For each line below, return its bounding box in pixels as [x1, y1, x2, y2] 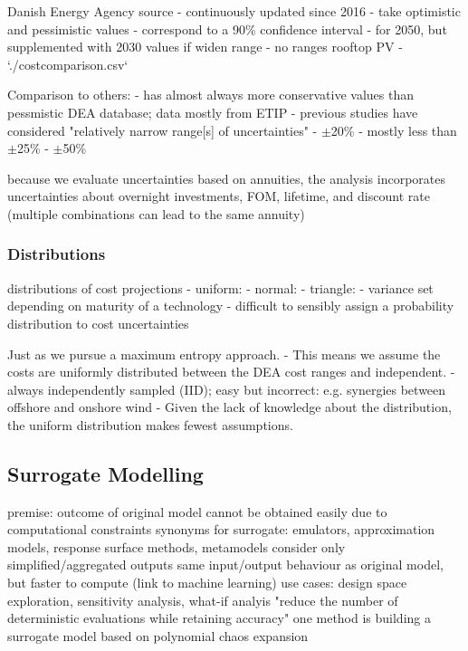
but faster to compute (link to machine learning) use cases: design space [7, 573, 407, 592]
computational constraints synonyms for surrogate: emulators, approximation [7, 520, 435, 539]
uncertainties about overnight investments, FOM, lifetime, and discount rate [7, 187, 430, 206]
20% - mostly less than [330, 120, 457, 139]
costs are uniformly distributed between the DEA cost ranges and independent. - [7, 362, 455, 381]
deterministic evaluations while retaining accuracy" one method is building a [7, 608, 431, 627]
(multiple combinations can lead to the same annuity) [7, 204, 305, 223]
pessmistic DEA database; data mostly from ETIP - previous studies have [7, 102, 418, 121]
